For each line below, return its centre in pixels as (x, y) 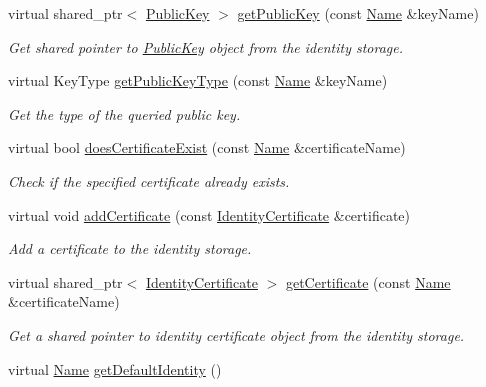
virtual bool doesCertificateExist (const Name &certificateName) (207, 147)
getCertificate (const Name (368, 281)
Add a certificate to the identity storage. (130, 248)
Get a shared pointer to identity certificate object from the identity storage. (236, 334)
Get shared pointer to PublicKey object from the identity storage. (206, 46)
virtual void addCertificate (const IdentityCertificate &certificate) (209, 214)
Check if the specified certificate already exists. (149, 180)
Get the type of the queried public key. (124, 113)
